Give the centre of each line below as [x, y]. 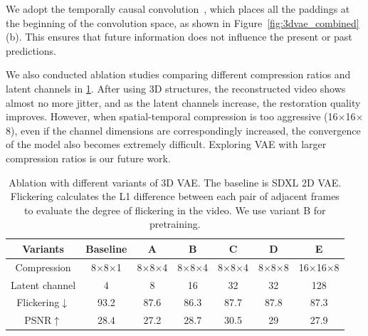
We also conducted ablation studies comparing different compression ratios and [178, 74]
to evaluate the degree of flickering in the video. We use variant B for [175, 210]
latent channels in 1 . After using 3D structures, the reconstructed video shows [176, 88]
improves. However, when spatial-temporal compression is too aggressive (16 [172, 116]
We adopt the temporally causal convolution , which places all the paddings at [178, 9]
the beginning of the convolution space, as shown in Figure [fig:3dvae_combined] [183, 22]
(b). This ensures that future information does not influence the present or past [179, 37]
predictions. [31, 50]
